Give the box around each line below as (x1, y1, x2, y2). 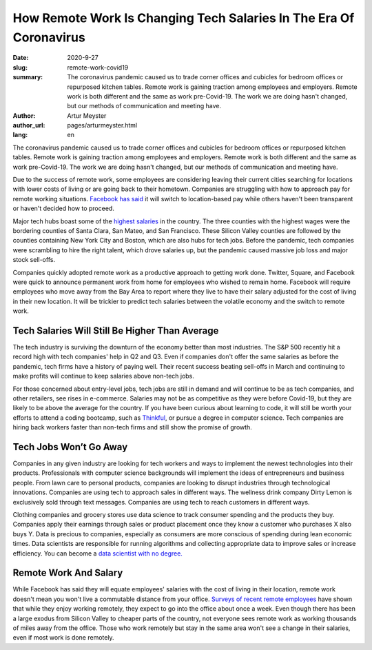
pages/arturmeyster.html (67, 121, 138, 130)
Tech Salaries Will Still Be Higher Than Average (12, 325, 219, 336)
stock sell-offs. (12, 256, 55, 264)
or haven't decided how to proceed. (12, 204, 115, 213)
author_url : (12, 121, 45, 130)
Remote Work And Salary (12, 567, 123, 579)
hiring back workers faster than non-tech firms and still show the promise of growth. (12, 423, 253, 431)
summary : (12, 73, 43, 81)
